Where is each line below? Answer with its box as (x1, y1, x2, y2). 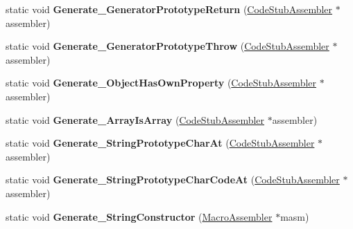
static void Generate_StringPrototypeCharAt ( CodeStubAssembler (6, 136, 315, 150)
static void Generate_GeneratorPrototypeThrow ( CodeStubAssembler (6, 39, 329, 53)
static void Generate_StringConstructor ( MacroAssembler (6, 209, 273, 223)
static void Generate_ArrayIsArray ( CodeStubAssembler (6, 112, 265, 127)
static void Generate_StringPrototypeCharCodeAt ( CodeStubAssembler (6, 172, 340, 187)
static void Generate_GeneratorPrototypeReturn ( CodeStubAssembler (6, 2, 333, 16)
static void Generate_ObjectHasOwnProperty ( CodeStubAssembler (6, 75, 317, 90)
